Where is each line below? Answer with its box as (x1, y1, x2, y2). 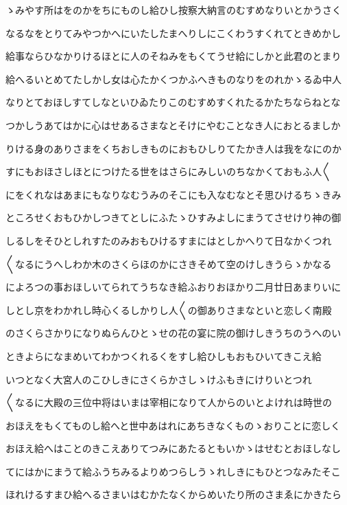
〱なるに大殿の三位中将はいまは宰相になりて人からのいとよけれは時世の (5, 395, 332, 409)
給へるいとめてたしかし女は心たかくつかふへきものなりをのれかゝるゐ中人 (5, 71, 342, 86)
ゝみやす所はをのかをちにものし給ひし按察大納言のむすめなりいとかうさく (5, 3, 342, 16)
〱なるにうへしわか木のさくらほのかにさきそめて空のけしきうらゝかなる (5, 256, 332, 271)
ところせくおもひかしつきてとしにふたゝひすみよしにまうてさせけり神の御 (5, 210, 342, 225)
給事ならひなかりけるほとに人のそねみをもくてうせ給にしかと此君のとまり (5, 49, 342, 63)
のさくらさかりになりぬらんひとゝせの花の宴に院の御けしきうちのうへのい (5, 326, 342, 340)
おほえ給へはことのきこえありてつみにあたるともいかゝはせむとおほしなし (5, 441, 341, 456)
